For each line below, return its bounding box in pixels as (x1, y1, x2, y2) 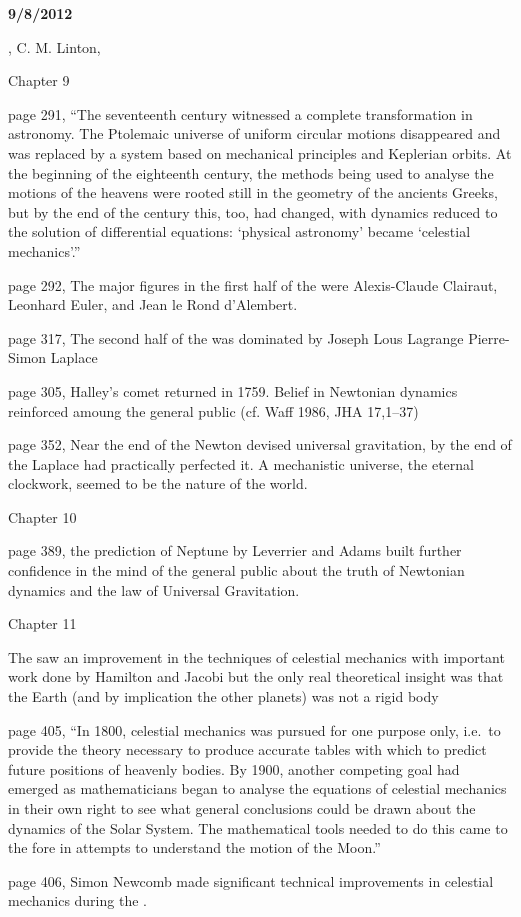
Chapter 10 (8, 506, 77, 527)
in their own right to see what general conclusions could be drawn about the (8, 798, 476, 818)
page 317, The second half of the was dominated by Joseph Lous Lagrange (8, 327, 464, 348)
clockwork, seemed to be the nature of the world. (8, 473, 308, 494)
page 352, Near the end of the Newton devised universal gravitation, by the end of (8, 434, 512, 455)
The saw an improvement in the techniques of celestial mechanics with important (8, 646, 505, 667)
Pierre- (468, 327, 510, 348)
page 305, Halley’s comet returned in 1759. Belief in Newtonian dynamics (8, 380, 458, 401)
